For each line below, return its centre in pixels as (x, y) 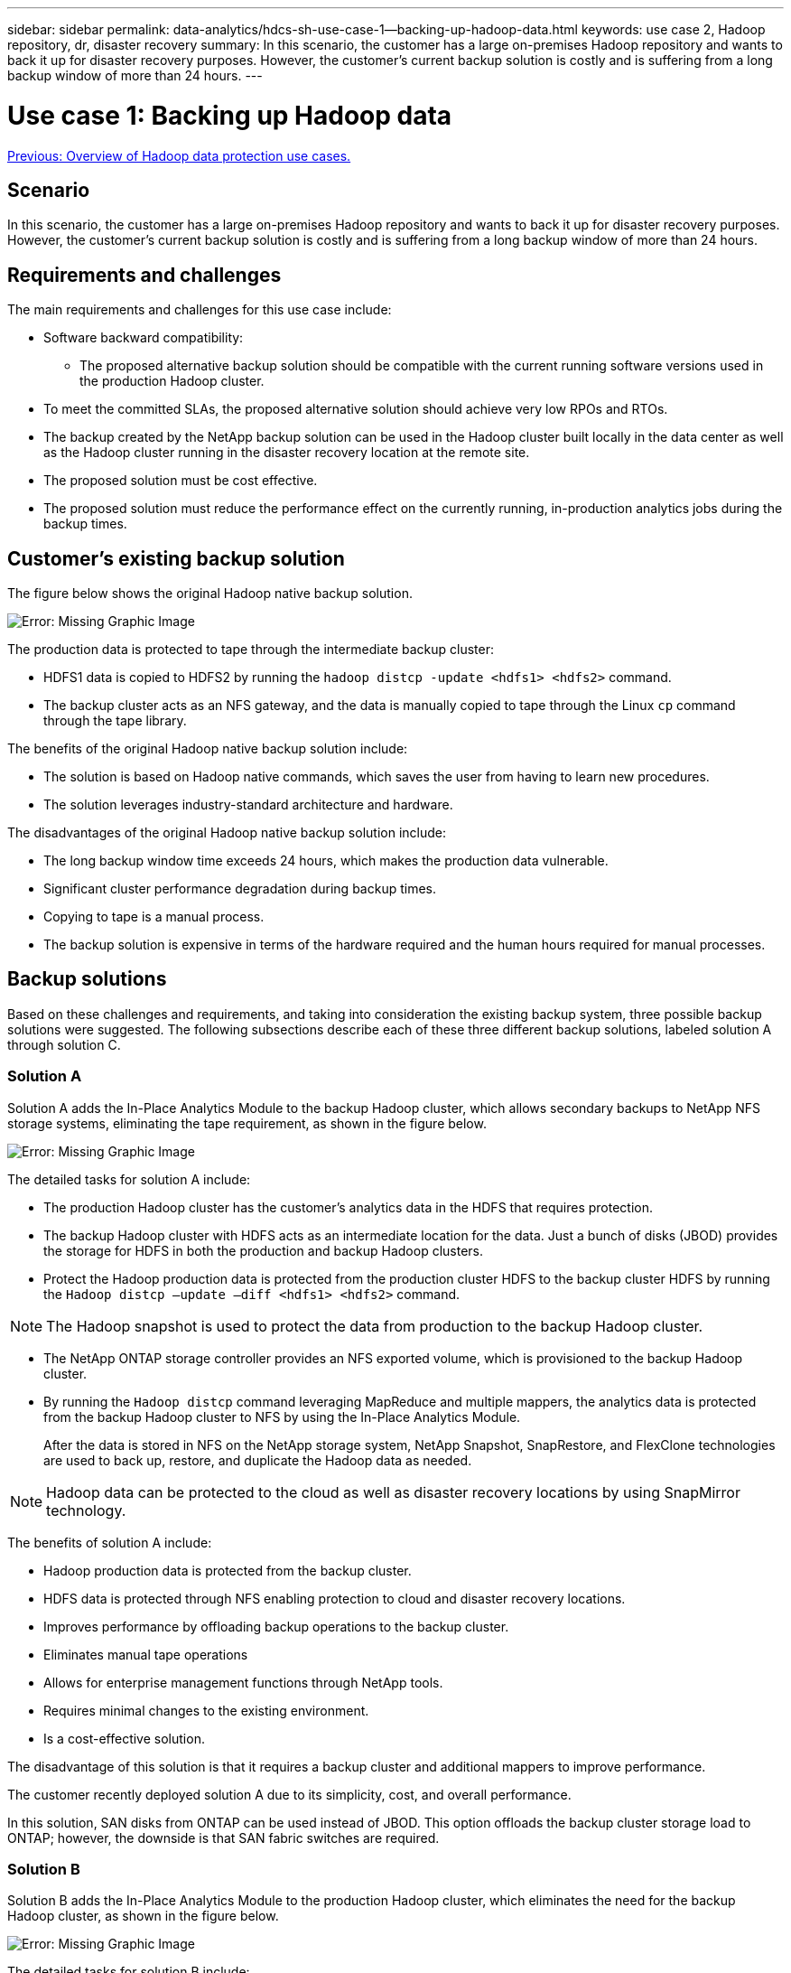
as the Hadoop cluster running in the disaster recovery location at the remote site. (287, 453)
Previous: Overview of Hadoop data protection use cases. (179, 155)
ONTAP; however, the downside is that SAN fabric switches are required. (223, 1837)
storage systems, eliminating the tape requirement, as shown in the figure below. (247, 1123)
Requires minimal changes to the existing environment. (206, 1710)
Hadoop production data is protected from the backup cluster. (228, 1570)
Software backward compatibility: (144, 338)
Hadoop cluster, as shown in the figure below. (143, 1916)
